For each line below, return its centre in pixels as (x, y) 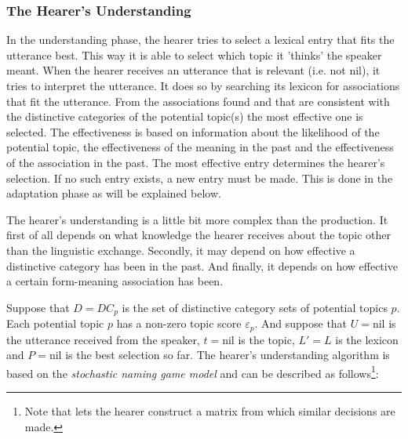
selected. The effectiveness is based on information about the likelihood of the (193, 131)
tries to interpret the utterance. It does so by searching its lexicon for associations (203, 85)
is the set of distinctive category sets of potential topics (255, 307)
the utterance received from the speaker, (103, 339)
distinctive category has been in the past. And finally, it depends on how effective (202, 265)
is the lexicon (367, 339)
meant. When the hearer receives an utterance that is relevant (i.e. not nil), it (193, 70)
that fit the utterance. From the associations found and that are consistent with (198, 101)
